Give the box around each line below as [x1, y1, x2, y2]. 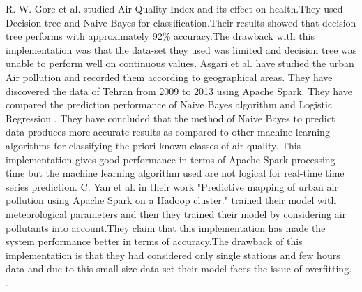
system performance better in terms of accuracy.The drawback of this [6, 234, 303, 249]
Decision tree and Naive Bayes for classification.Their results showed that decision [6, 15, 356, 29]
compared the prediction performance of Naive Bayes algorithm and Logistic [6, 97, 333, 112]
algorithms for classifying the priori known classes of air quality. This [6, 138, 301, 152]
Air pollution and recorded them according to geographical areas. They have [6, 69, 333, 84]
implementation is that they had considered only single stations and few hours [6, 247, 340, 262]
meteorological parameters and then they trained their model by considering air [6, 206, 347, 221]
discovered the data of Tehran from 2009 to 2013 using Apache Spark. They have [6, 83, 352, 98]
